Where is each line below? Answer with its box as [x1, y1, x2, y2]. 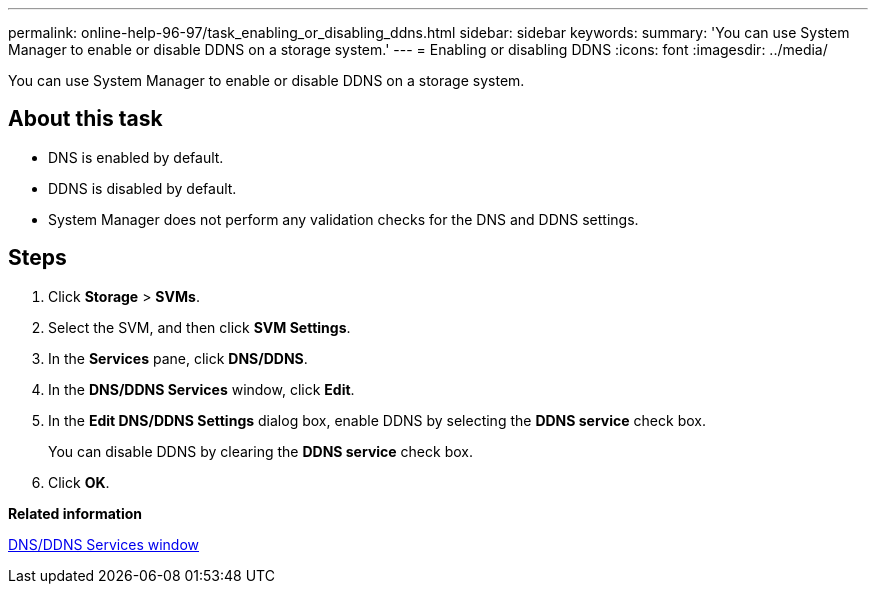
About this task [8, 106, 163, 132]
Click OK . [48, 473, 110, 491]
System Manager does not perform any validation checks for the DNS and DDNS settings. [48, 210, 639, 228]
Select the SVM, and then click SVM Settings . [48, 318, 351, 336]
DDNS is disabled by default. [48, 179, 237, 197]
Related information [8, 504, 143, 522]
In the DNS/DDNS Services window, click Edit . [48, 380, 355, 398]
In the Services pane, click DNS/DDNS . [48, 349, 308, 367]
